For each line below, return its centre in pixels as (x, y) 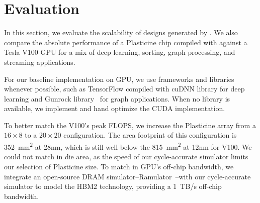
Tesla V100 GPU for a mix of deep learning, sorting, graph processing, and (120, 52)
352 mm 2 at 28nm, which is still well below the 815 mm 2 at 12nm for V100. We (128, 146)
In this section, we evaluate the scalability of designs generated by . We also (121, 32)
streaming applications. (40, 62)
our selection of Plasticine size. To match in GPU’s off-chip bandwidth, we (119, 166)
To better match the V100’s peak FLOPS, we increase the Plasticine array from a (130, 125)
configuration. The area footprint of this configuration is (150, 135)
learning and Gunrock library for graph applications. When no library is (117, 98)
